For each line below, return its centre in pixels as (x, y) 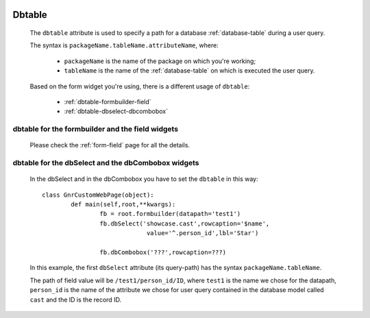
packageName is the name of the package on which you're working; (160, 61)
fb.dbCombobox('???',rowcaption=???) (163, 253)
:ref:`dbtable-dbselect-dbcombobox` (116, 111)
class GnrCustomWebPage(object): (98, 195)
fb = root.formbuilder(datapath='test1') (170, 214)
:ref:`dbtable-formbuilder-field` (108, 101)
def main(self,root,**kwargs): (123, 205)
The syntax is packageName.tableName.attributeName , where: (124, 45)
